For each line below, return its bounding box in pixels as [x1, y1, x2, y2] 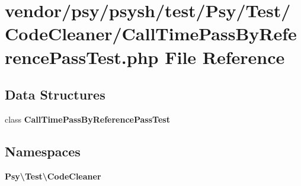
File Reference [165, 44, 285, 69]
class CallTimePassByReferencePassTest [5, 113, 170, 125]
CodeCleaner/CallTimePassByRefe [5, 21, 297, 46]
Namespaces [5, 142, 81, 160]
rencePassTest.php [5, 44, 159, 69]
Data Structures [5, 85, 105, 104]
